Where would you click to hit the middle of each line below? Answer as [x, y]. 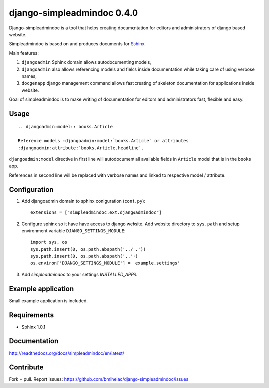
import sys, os [49, 242]
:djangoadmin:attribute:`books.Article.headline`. [81, 148]
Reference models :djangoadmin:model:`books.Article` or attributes [103, 141]
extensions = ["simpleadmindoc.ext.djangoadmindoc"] [96, 213]
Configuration [31, 189]
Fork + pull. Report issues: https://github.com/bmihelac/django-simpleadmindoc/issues [99, 379]
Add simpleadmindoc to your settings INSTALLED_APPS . [80, 274]
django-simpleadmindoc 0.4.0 [74, 13]
